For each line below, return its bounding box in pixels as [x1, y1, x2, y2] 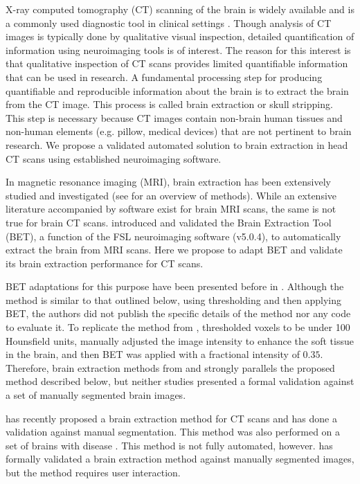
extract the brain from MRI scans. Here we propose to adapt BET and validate [6, 242, 343, 257]
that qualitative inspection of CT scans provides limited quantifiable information [6, 56, 348, 71]
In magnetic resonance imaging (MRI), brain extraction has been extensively [6, 174, 331, 189]
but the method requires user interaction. [6, 465, 181, 479]
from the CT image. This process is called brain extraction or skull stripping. [6, 97, 333, 111]
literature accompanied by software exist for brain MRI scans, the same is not [6, 201, 336, 216]
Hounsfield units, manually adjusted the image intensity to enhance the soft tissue [6, 333, 354, 348]
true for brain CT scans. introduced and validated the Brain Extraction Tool [6, 215, 332, 229]
